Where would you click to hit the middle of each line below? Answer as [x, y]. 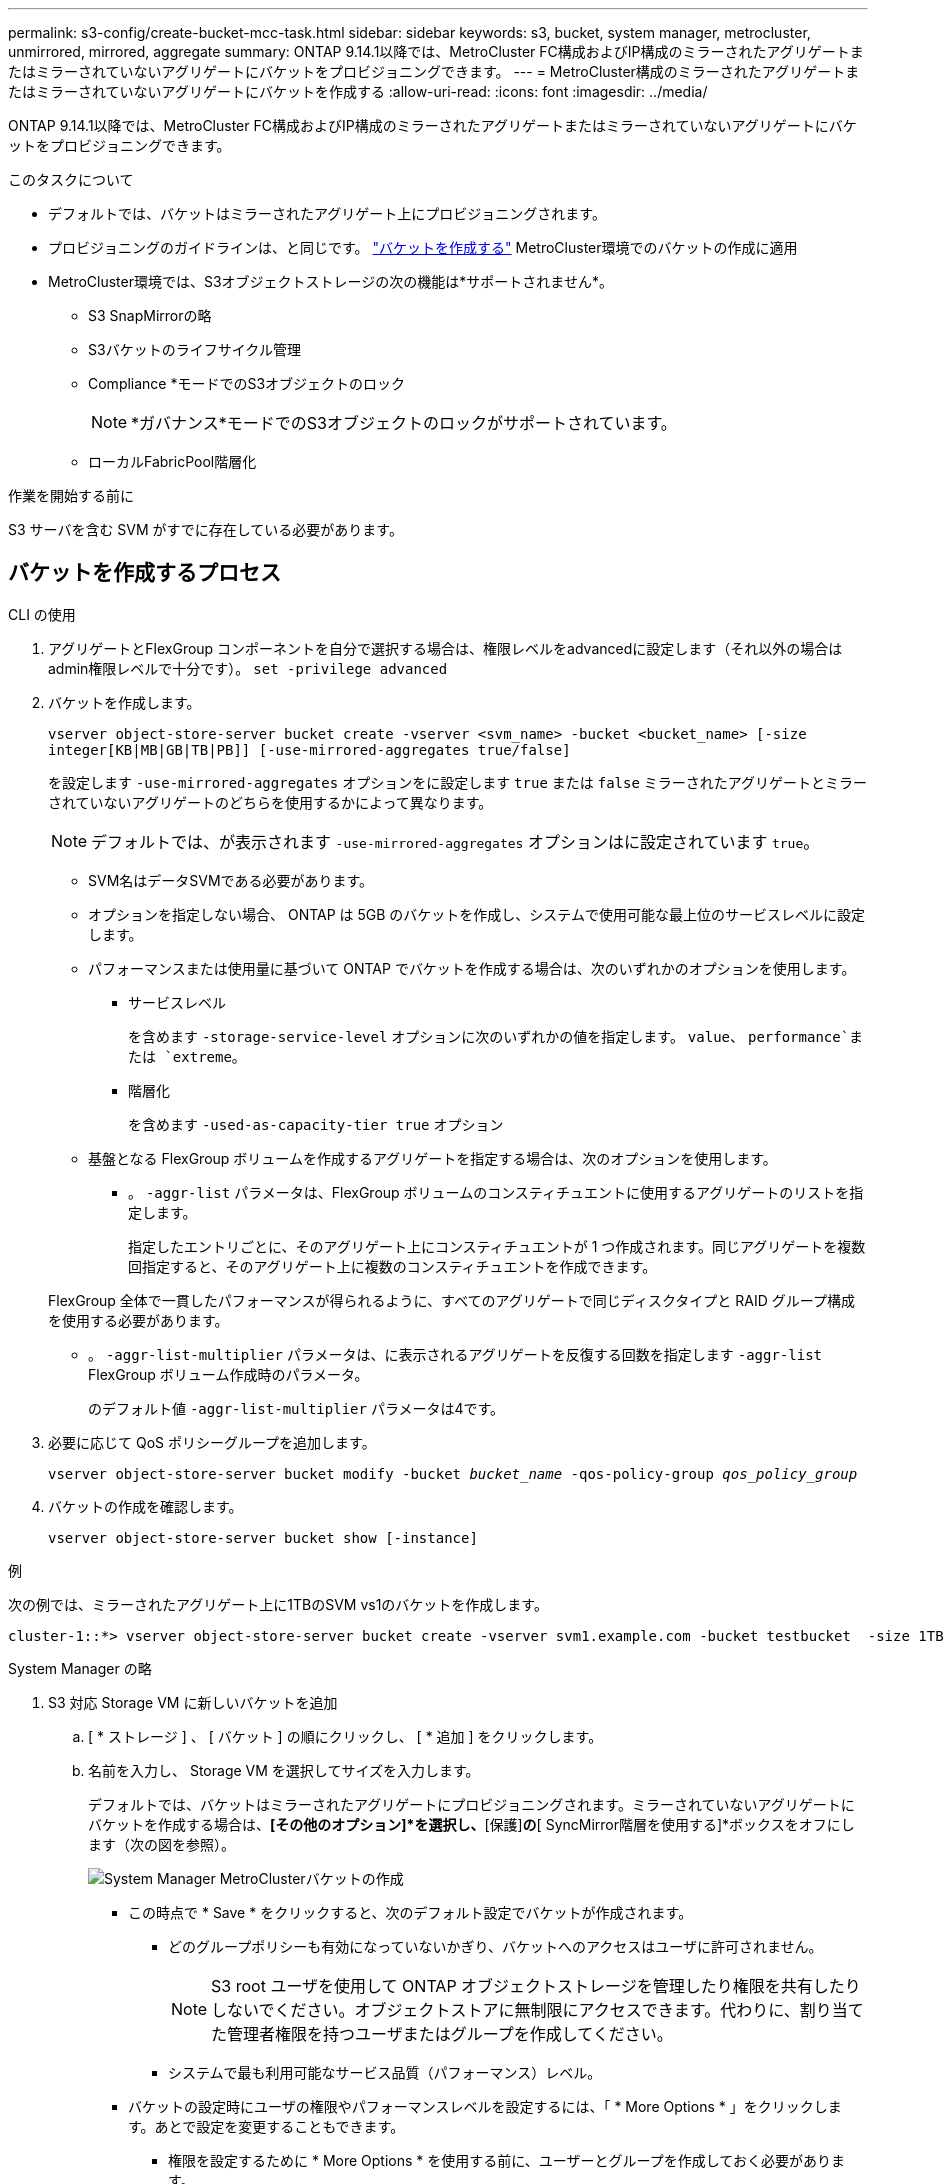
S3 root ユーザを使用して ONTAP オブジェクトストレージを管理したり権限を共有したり [536, 1985]
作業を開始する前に [71, 495]
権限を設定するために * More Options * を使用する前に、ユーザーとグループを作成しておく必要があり [499, 2160]
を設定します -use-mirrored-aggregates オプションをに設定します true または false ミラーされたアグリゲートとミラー [458, 782]
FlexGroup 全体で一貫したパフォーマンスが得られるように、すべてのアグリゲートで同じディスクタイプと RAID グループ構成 [451, 1300]
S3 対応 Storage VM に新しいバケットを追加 [193, 1702]
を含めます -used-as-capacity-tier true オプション [316, 1124]
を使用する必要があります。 [138, 1320]
